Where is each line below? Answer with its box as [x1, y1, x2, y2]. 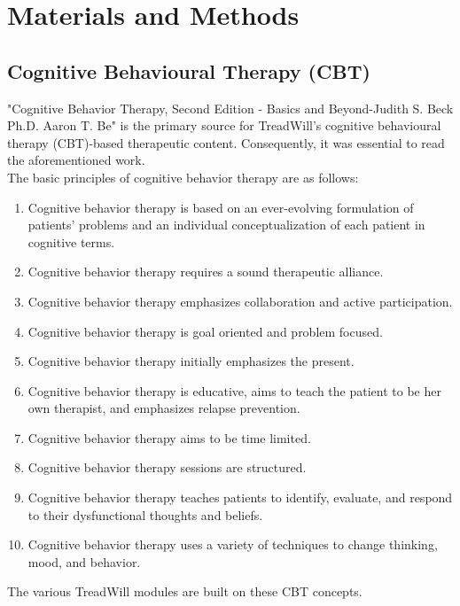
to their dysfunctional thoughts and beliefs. [27, 505, 263, 524]
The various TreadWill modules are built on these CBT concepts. [7, 582, 363, 601]
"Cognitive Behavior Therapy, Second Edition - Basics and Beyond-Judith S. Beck [7, 98, 454, 117]
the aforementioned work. [7, 151, 145, 169]
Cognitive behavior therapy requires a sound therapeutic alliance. [27, 262, 384, 281]
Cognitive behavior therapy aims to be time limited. [27, 428, 311, 447]
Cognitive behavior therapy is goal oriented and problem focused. [27, 322, 383, 340]
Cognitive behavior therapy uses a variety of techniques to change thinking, [27, 535, 438, 554]
